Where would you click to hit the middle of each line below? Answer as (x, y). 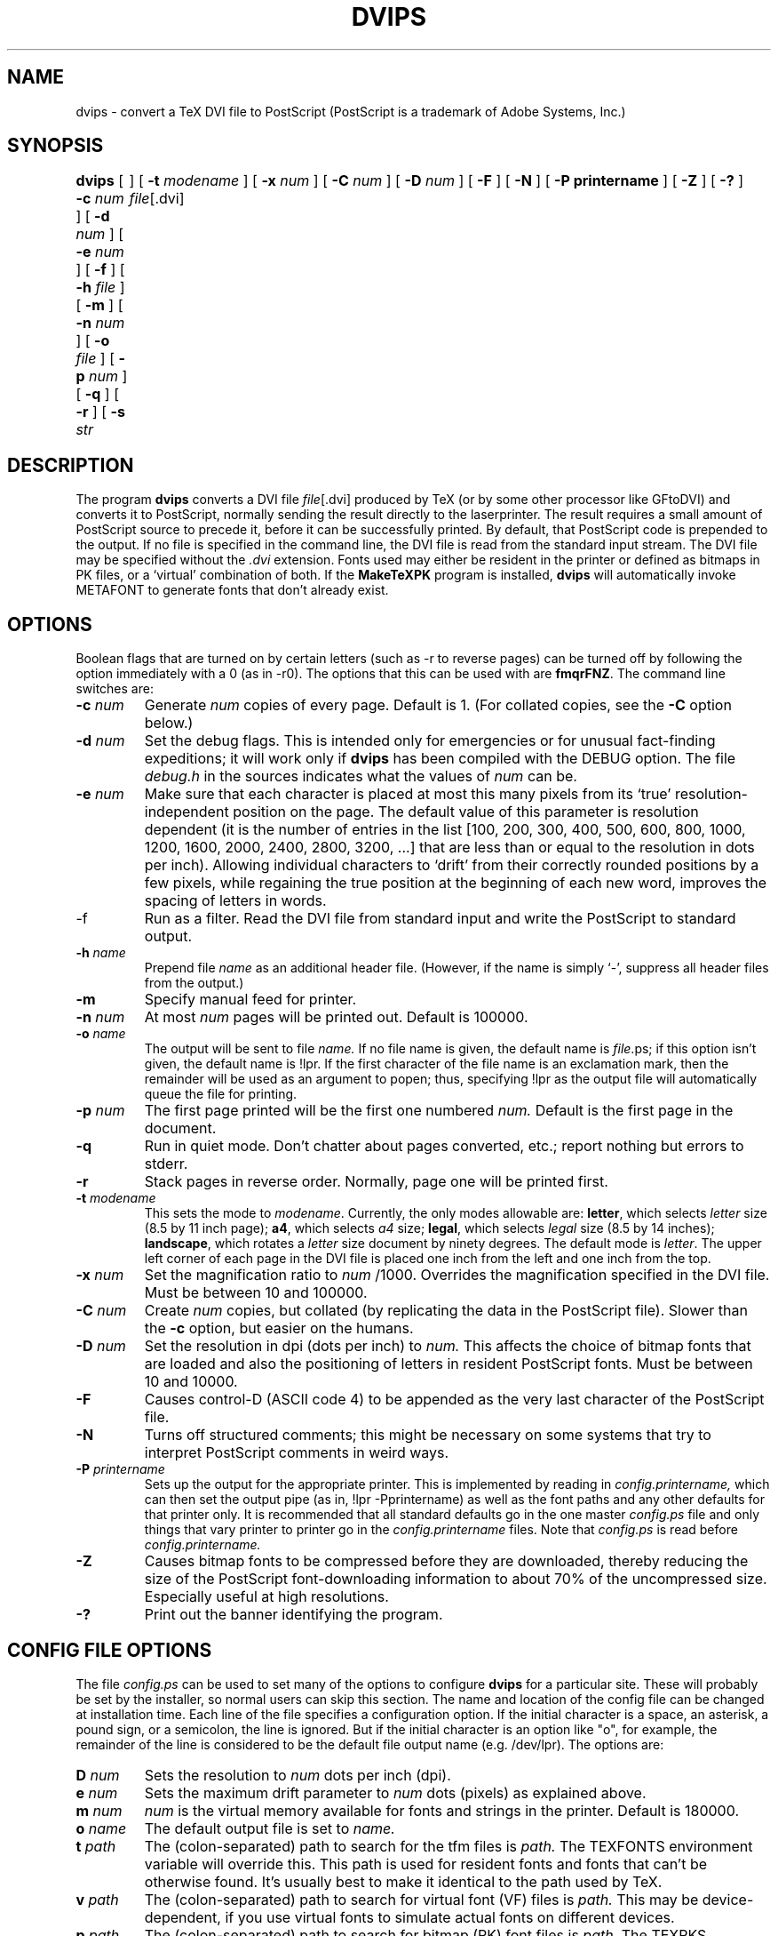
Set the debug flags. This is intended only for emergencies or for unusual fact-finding (430, 741)
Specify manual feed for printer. (250, 1000)
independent (187, 812)
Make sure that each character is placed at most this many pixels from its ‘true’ (408, 794)
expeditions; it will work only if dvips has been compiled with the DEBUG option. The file (440, 759)
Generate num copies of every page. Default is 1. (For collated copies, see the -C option (438, 705)
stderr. (166, 1164)
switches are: (115, 689)
